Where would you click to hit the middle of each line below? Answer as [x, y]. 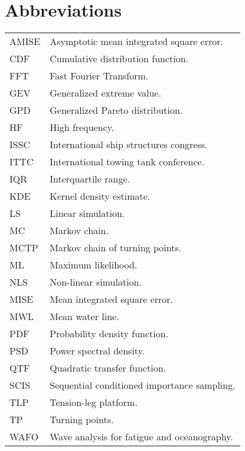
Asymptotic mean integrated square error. [136, 41]
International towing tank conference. [127, 162]
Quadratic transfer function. [108, 368]
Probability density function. [109, 334]
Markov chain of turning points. [116, 248]
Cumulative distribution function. [119, 59]
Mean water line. [84, 316]
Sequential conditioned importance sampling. [143, 385]
